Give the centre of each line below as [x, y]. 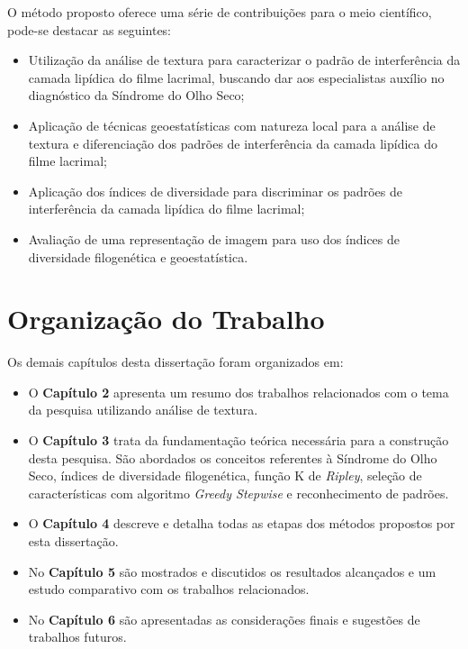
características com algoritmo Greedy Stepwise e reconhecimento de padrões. [238, 493]
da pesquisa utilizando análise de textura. [143, 410]
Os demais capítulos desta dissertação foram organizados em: [175, 362]
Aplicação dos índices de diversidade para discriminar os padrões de [216, 191]
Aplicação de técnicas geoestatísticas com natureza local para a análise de [232, 125]
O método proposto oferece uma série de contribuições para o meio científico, [220, 12]
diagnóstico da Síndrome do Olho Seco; [136, 95]
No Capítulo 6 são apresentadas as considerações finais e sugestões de [224, 619]
